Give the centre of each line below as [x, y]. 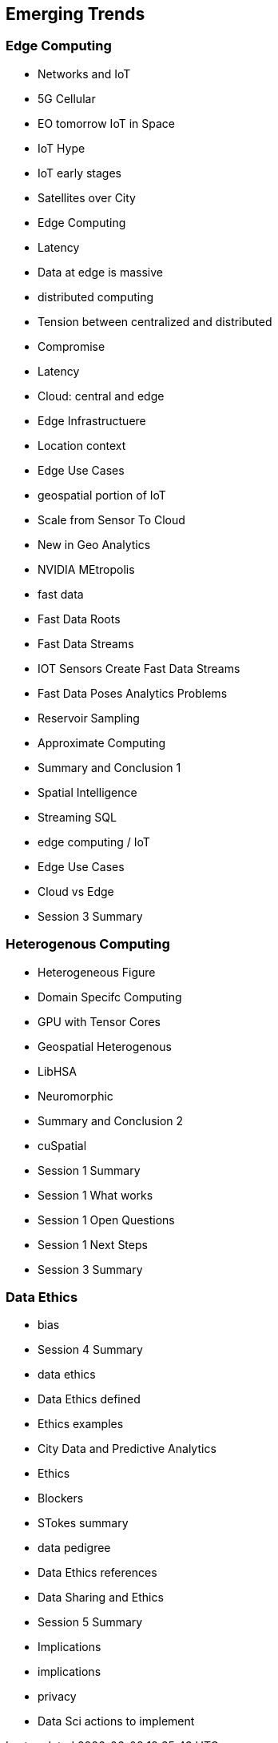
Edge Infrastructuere [92, 420]
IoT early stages [79, 173]
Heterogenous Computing [88, 944]
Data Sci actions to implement [116, 1721]
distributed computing [96, 296]
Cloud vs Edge [76, 891]
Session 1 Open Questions [106, 1220]
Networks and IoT [84, 74]
